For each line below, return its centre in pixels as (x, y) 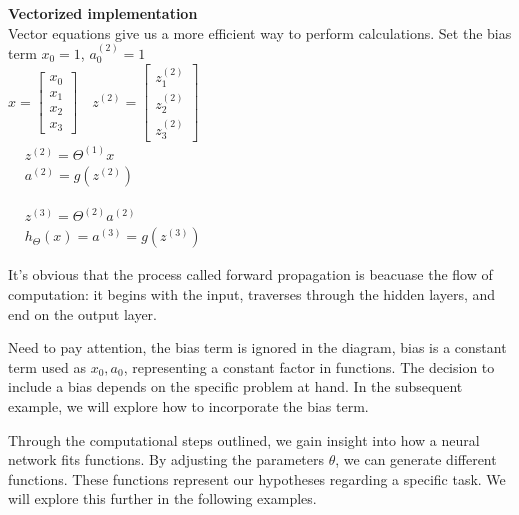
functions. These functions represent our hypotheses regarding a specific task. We (257, 478)
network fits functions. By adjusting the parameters (166, 459)
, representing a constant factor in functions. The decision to (309, 366)
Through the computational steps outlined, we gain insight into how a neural (244, 439)
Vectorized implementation (103, 13)
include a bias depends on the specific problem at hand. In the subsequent (235, 386)
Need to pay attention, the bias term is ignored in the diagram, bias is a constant (257, 347)
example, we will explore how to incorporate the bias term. (188, 405)
